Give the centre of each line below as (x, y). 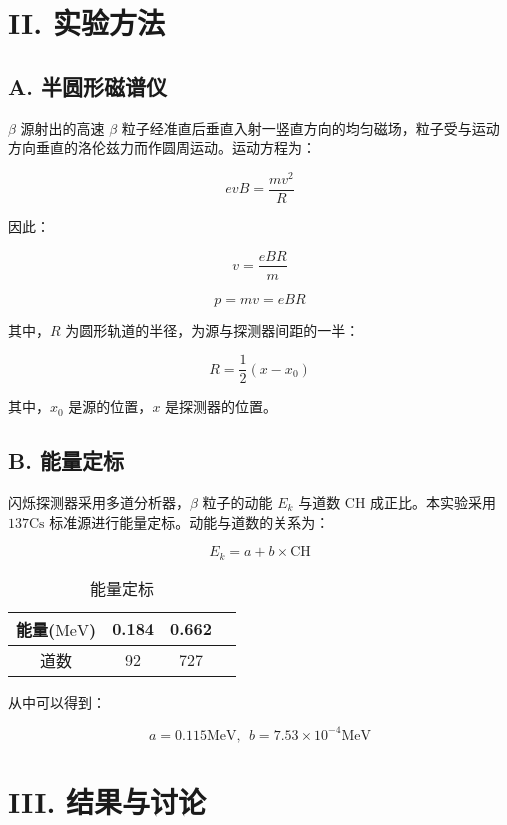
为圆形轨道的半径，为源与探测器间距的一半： (212, 329)
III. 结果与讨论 (107, 800)
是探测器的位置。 (221, 406)
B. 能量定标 (66, 460)
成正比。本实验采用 (433, 502)
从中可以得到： (57, 701)
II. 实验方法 (86, 22)
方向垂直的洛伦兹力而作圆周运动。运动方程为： (162, 147)
